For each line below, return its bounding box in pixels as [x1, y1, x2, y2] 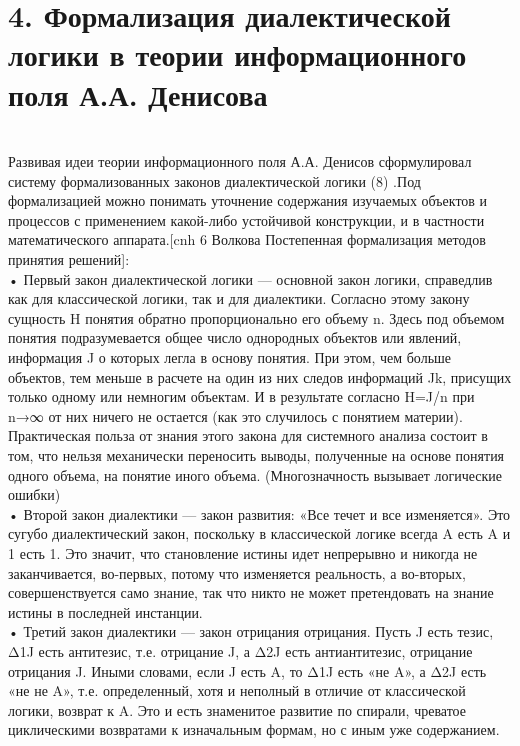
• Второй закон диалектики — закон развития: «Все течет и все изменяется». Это [8, 503, 511, 524]
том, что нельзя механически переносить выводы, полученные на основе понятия [8, 445, 505, 465]
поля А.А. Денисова [8, 73, 268, 114]
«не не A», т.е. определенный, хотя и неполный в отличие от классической [8, 680, 466, 701]
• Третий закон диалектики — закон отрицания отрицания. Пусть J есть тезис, [8, 621, 494, 642]
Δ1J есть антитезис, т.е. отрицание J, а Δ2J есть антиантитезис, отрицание [8, 640, 473, 661]
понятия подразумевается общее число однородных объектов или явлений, [8, 327, 462, 348]
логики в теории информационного [8, 34, 467, 75]
